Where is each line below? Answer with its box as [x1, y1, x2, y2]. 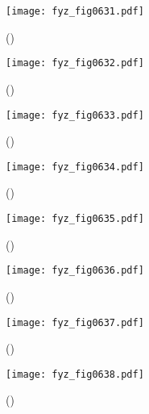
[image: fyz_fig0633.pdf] [6, 109, 144, 121]
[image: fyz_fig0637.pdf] [6, 316, 144, 328]
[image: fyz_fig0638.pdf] [6, 368, 144, 380]
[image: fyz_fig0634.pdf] [6, 161, 144, 173]
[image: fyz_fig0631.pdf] [6, 6, 144, 17]
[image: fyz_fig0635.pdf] [6, 213, 144, 224]
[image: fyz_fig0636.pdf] [6, 265, 144, 277]
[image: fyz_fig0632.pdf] [6, 57, 144, 69]
